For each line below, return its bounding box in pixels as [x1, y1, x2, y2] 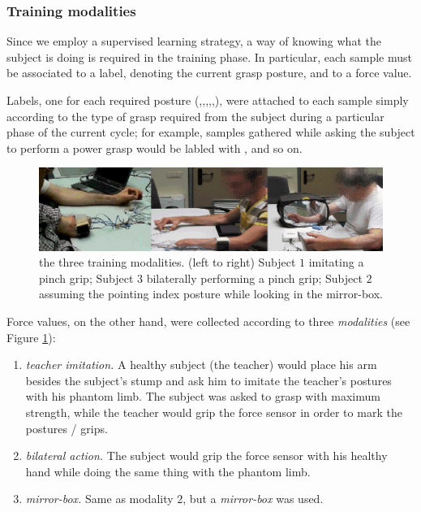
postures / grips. [25, 419, 108, 436]
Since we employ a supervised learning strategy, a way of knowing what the [6, 33, 381, 50]
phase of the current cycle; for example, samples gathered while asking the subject [6, 124, 415, 141]
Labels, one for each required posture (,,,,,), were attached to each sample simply [6, 92, 409, 108]
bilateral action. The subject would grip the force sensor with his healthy [25, 447, 388, 464]
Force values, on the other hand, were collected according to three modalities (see [6, 313, 410, 330]
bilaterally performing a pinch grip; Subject [146, 269, 363, 286]
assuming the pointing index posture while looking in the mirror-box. [39, 285, 383, 302]
